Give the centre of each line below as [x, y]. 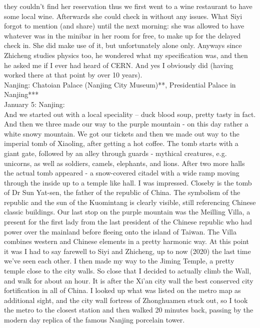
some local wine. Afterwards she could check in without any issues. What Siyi [123, 16]
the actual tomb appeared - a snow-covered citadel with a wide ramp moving [122, 173]
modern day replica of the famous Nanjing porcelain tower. [94, 319]
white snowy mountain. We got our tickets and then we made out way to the [122, 133]
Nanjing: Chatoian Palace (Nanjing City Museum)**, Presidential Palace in [120, 84]
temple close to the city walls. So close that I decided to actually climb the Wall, [128, 271]
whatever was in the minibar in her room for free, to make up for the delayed [122, 35]
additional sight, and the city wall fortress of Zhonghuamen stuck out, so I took [126, 300]
